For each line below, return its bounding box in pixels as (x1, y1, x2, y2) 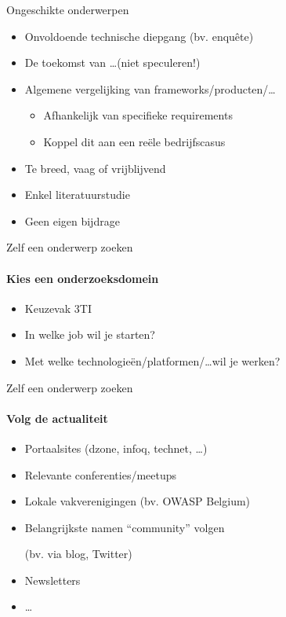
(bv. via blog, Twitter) (24, 545, 132, 562)
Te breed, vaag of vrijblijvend (24, 160, 166, 176)
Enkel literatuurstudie (24, 186, 130, 203)
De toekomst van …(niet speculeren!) (24, 54, 201, 71)
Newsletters (24, 571, 81, 588)
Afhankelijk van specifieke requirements (43, 107, 233, 123)
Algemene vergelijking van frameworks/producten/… (24, 80, 276, 97)
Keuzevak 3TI (24, 299, 92, 316)
